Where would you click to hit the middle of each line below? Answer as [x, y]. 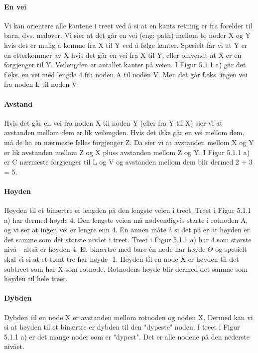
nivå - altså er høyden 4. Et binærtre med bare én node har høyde [105, 249]
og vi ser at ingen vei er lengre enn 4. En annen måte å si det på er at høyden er [127, 230]
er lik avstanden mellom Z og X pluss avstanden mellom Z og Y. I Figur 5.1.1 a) [127, 152]
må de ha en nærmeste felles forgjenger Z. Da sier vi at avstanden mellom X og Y [129, 142]
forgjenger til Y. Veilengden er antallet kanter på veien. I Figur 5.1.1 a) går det [125, 65]
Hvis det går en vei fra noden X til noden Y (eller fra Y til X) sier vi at [113, 122]
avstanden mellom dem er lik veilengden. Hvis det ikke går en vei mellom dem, [124, 132]
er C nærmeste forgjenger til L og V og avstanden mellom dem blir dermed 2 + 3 [129, 162]
